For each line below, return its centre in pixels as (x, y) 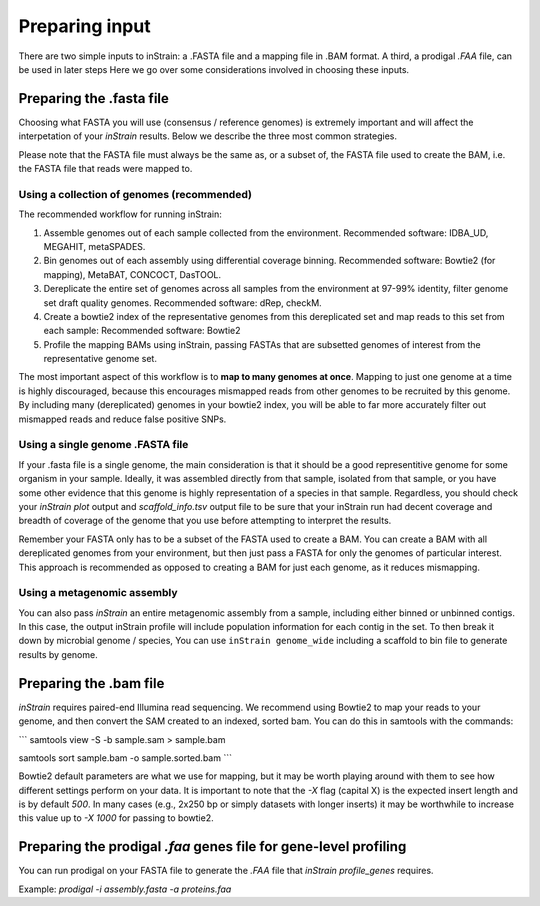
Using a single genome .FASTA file (103, 445)
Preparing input (84, 26)
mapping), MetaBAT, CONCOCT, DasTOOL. (132, 274)
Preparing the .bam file (91, 683)
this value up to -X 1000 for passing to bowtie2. (116, 818)
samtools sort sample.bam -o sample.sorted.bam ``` (125, 757)
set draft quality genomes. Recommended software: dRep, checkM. (182, 302)
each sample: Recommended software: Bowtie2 (142, 331)
